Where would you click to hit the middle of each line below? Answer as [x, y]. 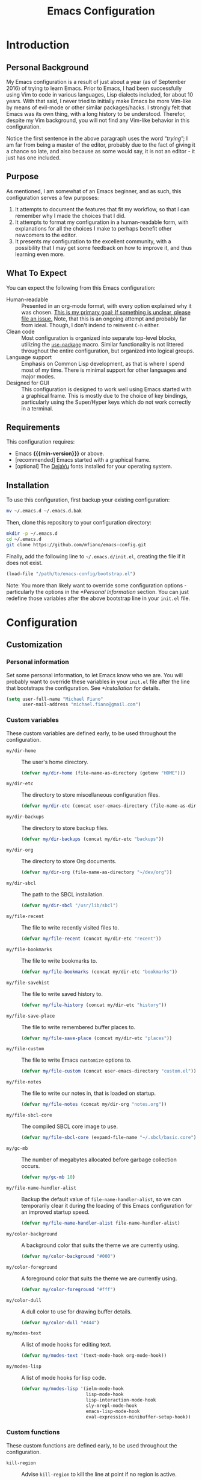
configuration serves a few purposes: [53, 197]
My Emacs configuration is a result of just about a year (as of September [96, 82]
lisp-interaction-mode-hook [121, 1400]
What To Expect [37, 273]
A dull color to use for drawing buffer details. [77, 1312]
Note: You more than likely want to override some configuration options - [96, 585]
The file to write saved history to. [62, 994]
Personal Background [47, 67]
